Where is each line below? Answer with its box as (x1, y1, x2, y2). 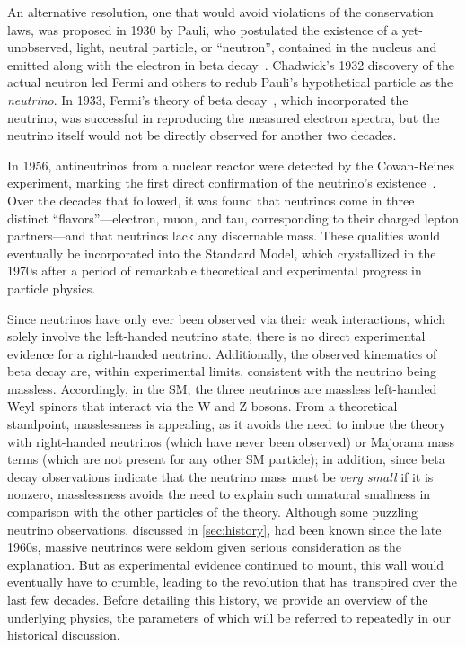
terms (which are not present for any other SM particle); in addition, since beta (7, 450, 445, 468)
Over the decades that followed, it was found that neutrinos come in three (7, 190, 415, 209)
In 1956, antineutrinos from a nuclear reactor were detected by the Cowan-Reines (7, 155, 454, 174)
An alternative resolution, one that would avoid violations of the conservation (7, 3, 434, 21)
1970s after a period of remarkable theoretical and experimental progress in (7, 261, 422, 280)
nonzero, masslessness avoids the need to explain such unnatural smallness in (7, 485, 431, 503)
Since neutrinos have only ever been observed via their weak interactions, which (7, 309, 446, 328)
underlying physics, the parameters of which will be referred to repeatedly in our (7, 608, 452, 626)
